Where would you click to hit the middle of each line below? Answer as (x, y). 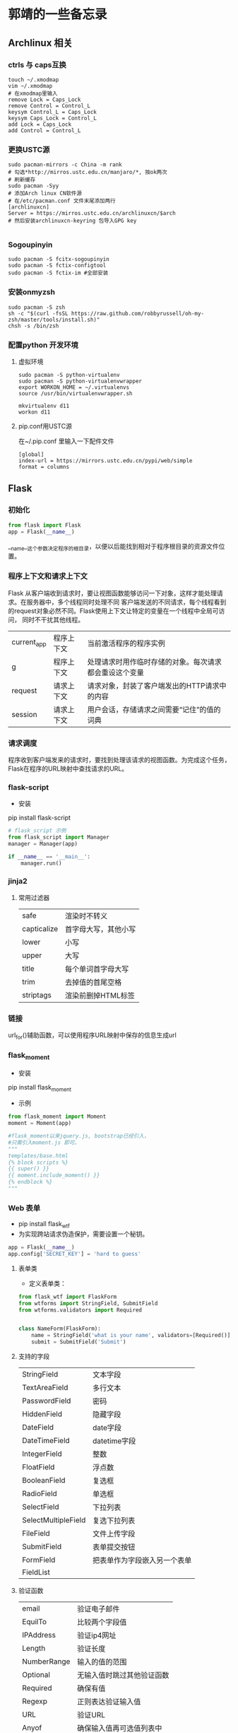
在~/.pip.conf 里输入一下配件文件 (66, 441)
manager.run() (41, 863)
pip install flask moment (40, 1088)
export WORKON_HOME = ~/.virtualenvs (74, 387)
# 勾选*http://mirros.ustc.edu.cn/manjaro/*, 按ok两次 (88, 173)
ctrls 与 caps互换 (37, 64)
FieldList (36, 1572)
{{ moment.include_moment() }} (54, 1175)
